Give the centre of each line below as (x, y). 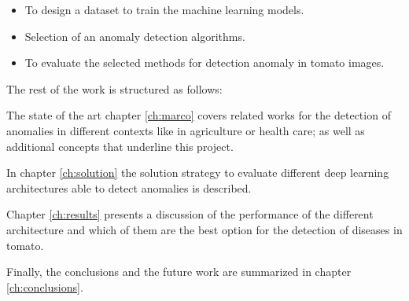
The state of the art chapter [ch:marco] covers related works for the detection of (199, 115)
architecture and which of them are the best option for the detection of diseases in (204, 229)
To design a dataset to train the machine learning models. (164, 9)
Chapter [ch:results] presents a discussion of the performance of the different (190, 214)
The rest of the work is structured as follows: (114, 88)
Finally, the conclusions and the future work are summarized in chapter (179, 272)
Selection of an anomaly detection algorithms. (135, 36)
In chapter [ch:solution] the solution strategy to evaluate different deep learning (198, 173)
